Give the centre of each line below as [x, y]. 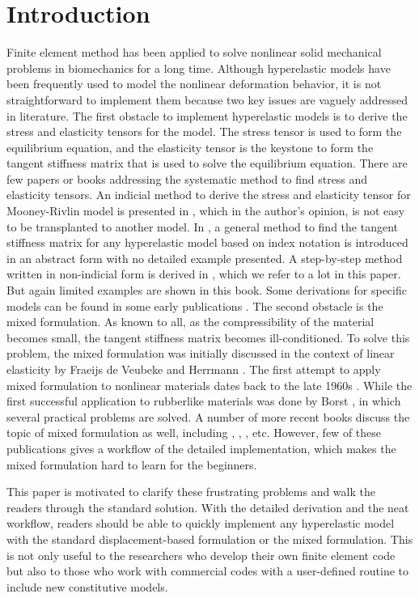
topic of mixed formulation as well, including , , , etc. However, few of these [194, 433]
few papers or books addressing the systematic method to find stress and [187, 178]
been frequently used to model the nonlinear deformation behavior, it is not [194, 84]
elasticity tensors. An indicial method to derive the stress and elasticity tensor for [209, 195]
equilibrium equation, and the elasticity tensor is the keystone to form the [190, 147]
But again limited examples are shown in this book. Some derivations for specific [207, 290]
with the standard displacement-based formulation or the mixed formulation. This [210, 539]
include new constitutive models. [87, 586]
